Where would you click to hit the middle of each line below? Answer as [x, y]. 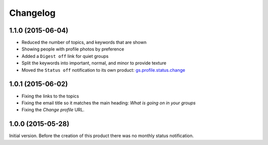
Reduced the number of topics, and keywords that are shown [84, 43]
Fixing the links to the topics [50, 96]
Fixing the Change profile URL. [53, 110]
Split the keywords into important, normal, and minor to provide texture [94, 63]
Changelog [32, 13]
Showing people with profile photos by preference [73, 49]
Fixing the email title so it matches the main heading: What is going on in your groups [109, 103]
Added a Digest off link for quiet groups [65, 56]
